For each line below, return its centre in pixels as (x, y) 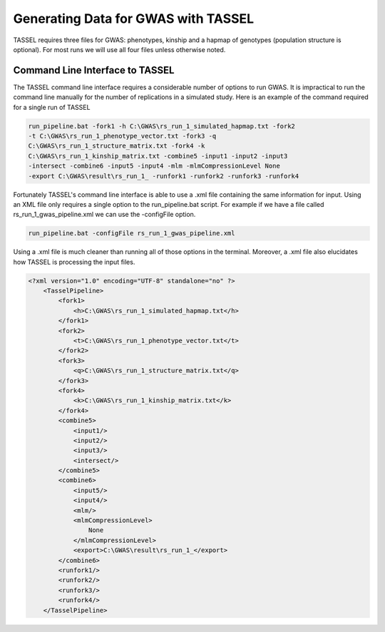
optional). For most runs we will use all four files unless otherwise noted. (119, 49)
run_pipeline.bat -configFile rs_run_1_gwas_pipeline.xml (132, 233)
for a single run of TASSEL (52, 107)
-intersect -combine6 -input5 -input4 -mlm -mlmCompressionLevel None (154, 166)
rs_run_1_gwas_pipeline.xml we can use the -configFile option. (104, 215)
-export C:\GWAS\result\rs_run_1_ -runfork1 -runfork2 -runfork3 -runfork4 (164, 176)
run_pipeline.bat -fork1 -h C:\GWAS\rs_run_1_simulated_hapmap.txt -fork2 (162, 126)
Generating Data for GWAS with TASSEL (134, 19)
